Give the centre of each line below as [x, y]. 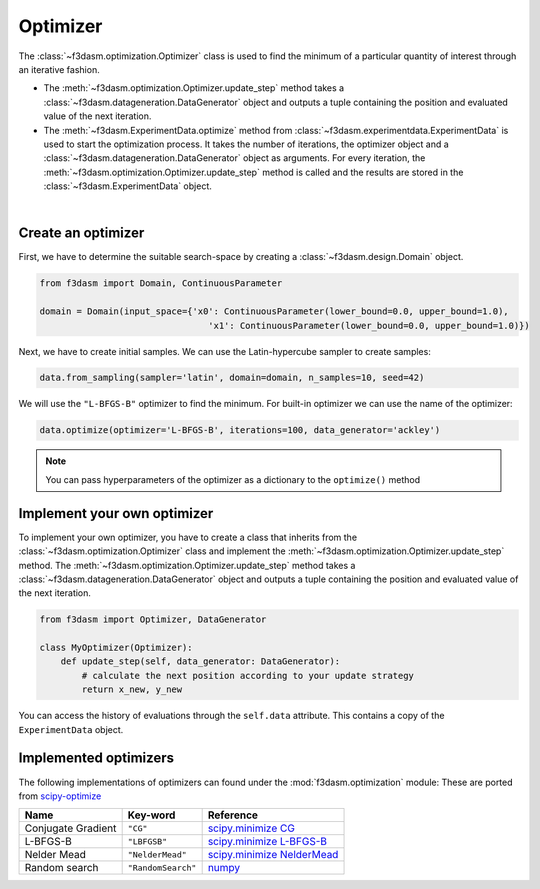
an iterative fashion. [59, 69]
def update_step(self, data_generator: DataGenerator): [200, 661]
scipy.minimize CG [251, 828]
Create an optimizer [81, 233]
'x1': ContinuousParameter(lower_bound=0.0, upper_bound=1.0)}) [369, 325]
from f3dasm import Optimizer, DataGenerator [153, 619]
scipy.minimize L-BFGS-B [267, 842]
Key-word [151, 815]
